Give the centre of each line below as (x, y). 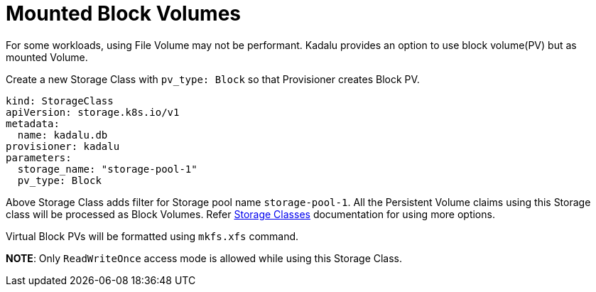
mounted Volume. (47, 57)
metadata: (33, 123)
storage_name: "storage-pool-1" (107, 169)
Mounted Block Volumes (123, 13)
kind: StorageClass (60, 101)
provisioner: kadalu (63, 146)
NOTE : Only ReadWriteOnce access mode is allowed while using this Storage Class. (204, 258)
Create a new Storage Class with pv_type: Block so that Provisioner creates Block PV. (213, 79)
